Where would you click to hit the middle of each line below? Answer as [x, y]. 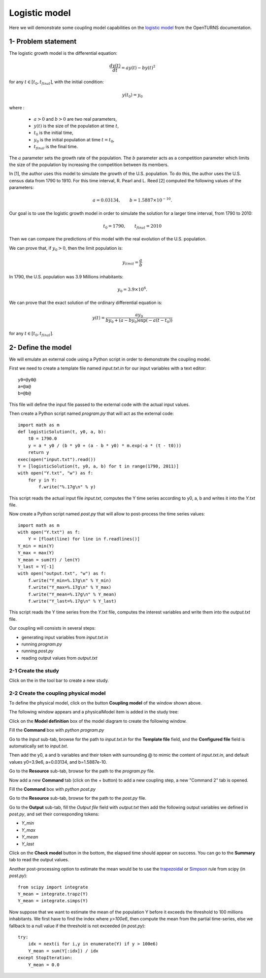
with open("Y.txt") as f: [49, 532]
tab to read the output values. [39, 860]
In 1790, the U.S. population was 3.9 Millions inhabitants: [66, 276]
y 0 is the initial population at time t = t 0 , [74, 140]
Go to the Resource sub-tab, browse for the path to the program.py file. [82, 771]
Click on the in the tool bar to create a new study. [59, 680]
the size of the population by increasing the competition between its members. [89, 165]
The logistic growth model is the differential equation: [63, 53]
